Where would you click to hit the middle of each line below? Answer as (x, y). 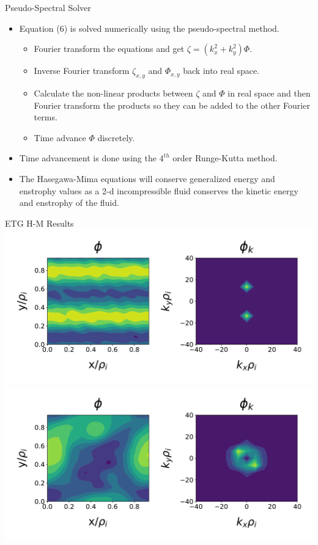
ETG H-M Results (39, 223)
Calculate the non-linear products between (113, 93)
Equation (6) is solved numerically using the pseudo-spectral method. (149, 28)
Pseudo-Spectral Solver (48, 7)
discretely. (116, 137)
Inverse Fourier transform (82, 71)
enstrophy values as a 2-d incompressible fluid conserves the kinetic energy (159, 190)
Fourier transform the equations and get (109, 49)
